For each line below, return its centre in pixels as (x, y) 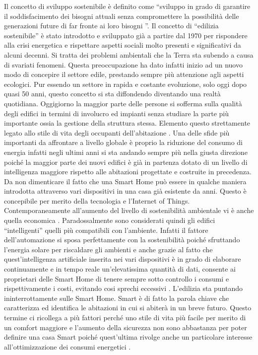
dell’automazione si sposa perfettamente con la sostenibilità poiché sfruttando (122, 240)
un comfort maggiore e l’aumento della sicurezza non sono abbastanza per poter (126, 327)
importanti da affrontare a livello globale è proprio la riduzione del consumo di (124, 142)
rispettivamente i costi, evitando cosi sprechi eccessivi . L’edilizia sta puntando (124, 288)
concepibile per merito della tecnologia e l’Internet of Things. (97, 200)
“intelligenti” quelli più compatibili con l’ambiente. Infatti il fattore (106, 230)
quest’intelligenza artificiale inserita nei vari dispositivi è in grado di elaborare (123, 259)
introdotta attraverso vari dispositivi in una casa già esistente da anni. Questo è (125, 191)
